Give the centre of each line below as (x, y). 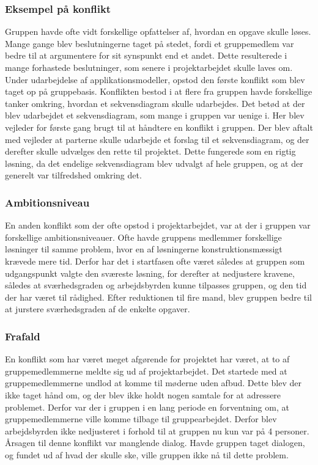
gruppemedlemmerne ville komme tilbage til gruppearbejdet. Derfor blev (141, 419)
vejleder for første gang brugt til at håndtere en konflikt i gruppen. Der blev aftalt (159, 127)
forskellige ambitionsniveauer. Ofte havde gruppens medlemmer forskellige (143, 237)
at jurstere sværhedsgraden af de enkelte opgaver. (98, 309)
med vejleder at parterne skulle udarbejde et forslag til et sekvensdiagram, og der (157, 139)
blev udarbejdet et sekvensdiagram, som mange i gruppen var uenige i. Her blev (155, 115)
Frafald (23, 336)
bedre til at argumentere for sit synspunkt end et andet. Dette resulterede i (146, 55)
